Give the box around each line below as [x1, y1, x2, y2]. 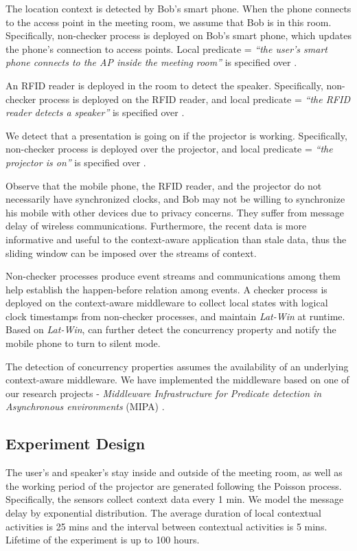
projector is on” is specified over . [5, 155, 146, 169]
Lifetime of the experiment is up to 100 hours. [5, 532, 200, 547]
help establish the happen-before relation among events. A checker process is [5, 282, 327, 296]
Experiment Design [5, 433, 146, 454]
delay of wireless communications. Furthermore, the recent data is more [5, 218, 307, 233]
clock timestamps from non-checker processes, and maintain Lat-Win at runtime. [5, 308, 345, 323]
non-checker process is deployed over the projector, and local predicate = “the [5, 142, 333, 156]
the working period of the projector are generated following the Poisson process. [5, 478, 342, 493]
